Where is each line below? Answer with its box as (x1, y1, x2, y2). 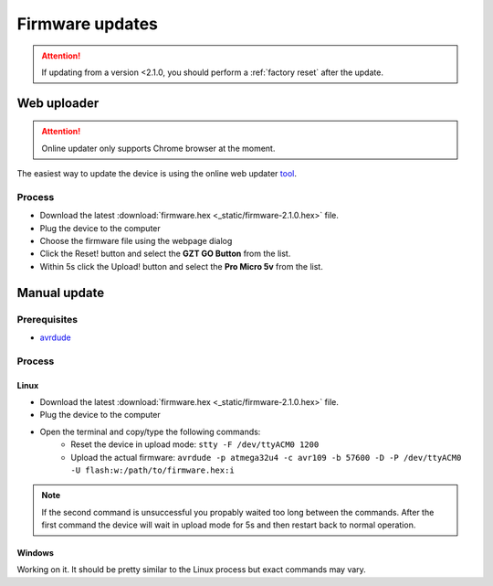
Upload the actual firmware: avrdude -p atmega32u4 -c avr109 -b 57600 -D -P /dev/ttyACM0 (70, 452, 462, 463)
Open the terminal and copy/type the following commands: (39, 426, 261, 437)
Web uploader (16, 95, 100, 111)
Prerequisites (16, 313, 78, 325)
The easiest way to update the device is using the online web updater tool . (16, 168, 297, 179)
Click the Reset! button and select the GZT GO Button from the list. (39, 248, 291, 260)
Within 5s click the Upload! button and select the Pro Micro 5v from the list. (39, 261, 323, 272)
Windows (16, 548, 54, 559)
